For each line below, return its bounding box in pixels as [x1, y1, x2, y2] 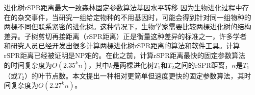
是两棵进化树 [112, 59, 154, 70]
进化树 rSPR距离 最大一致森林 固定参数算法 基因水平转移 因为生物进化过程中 [4, 2, 242, 12]
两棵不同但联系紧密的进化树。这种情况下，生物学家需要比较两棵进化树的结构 [4, 21, 251, 32]
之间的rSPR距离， [174, 59, 232, 70]
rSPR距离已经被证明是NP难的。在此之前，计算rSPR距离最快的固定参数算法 [4, 50, 246, 60]
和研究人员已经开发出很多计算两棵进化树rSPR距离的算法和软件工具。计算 [4, 40, 240, 51]
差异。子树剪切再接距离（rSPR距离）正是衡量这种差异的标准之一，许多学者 [4, 31, 247, 41]
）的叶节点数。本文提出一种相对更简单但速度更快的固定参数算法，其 [24, 70, 244, 80]
